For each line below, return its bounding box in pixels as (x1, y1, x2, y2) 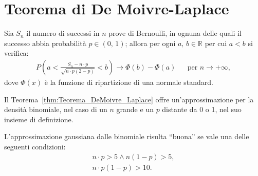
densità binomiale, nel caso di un (4, 104, 107, 115)
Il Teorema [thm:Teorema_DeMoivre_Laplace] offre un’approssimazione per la (4, 94, 254, 104)
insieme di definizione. (4, 114, 73, 124)
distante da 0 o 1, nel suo (162, 104, 242, 115)
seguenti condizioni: (4, 141, 66, 151)
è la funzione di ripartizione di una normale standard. (44, 76, 213, 87)
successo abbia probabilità (4, 37, 86, 48)
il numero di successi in (26, 28, 100, 38)
